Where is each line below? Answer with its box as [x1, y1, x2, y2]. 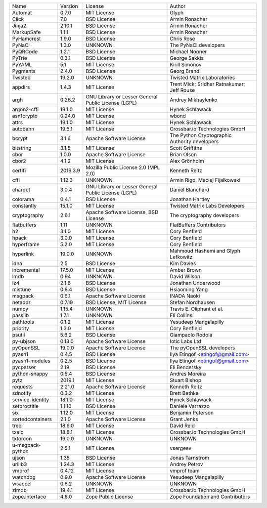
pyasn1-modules [12, 357, 50, 364]
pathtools [12, 319, 34, 325]
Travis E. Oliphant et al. [170, 305, 223, 312]
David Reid [170, 423, 195, 429]
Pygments [12, 68, 36, 74]
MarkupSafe [12, 29, 41, 36]
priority [12, 325, 29, 332]
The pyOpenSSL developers [170, 344, 235, 351]
